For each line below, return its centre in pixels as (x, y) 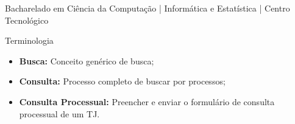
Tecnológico (27, 20)
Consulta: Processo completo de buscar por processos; (122, 81)
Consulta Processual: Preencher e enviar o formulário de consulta (147, 101)
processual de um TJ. (59, 113)
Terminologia (29, 40)
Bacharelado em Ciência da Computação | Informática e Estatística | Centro (147, 8)
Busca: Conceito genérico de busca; (87, 60)
